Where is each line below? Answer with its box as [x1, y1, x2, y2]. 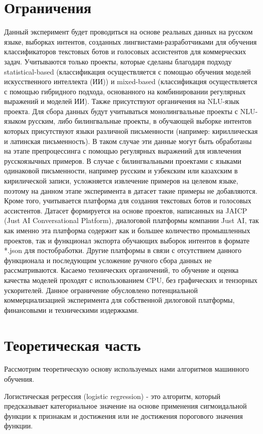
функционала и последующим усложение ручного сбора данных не [4, 255, 212, 265]
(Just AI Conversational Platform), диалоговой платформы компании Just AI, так [4, 215, 259, 226]
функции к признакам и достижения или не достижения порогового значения [4, 410, 243, 421]
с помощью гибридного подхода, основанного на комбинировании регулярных [4, 86, 246, 96]
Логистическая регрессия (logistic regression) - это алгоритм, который [4, 390, 221, 401]
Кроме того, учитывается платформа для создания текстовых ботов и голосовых [4, 195, 251, 206]
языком [4, 116, 26, 126]
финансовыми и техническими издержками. [4, 304, 139, 315]
